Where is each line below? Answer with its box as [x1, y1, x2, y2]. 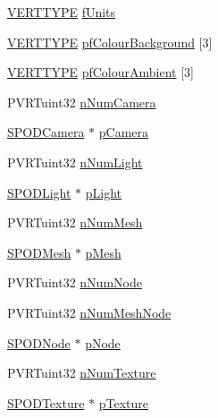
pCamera [98, 123, 148, 141]
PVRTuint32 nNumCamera [7, 92, 156, 111]
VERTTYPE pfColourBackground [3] [7, 32, 213, 51]
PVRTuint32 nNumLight [7, 152, 143, 171]
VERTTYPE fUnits [7, 3, 116, 21]
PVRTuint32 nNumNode [7, 273, 142, 292]
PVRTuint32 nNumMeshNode [7, 303, 172, 321]
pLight [85, 183, 122, 201]
